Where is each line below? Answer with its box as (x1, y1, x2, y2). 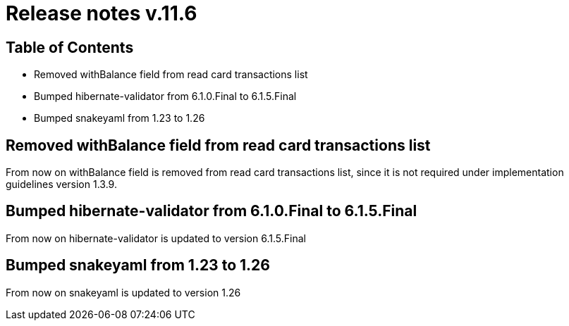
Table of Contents (6, 38, 134, 56)
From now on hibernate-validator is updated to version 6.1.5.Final (6, 232, 306, 244)
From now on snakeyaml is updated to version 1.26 (6, 286, 241, 299)
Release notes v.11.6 (6, 1, 197, 25)
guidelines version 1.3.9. (6, 178, 117, 191)
